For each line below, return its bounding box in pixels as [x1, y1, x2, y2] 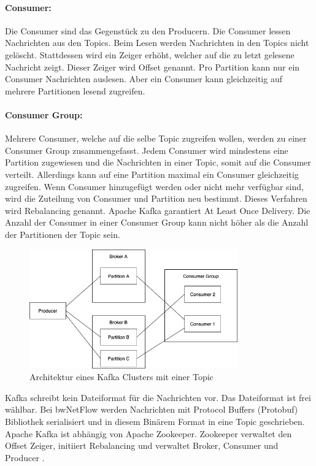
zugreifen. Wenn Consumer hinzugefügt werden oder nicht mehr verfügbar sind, [5, 180, 304, 193]
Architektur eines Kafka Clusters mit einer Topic [29, 370, 214, 383]
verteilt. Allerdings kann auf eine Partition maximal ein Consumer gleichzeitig [5, 167, 299, 180]
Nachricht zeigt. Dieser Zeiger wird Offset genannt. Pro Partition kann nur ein [5, 60, 300, 73]
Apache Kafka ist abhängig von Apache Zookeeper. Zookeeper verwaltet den [5, 427, 292, 440]
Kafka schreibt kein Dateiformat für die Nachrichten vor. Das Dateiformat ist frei [5, 391, 311, 403]
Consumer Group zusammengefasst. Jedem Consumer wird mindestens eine [5, 143, 288, 156]
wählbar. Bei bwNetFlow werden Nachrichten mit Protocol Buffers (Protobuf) [5, 403, 298, 416]
